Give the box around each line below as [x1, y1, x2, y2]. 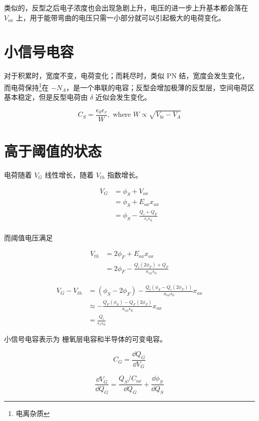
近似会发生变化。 [95, 92, 151, 102]
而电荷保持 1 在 [4, 80, 49, 92]
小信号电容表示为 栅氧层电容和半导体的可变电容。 [4, 334, 167, 344]
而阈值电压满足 [4, 232, 53, 242]
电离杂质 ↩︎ [15, 408, 50, 418]
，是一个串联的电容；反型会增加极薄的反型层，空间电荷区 [66, 82, 255, 92]
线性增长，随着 [44, 169, 94, 180]
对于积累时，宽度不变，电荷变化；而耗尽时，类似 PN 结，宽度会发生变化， [4, 70, 249, 81]
